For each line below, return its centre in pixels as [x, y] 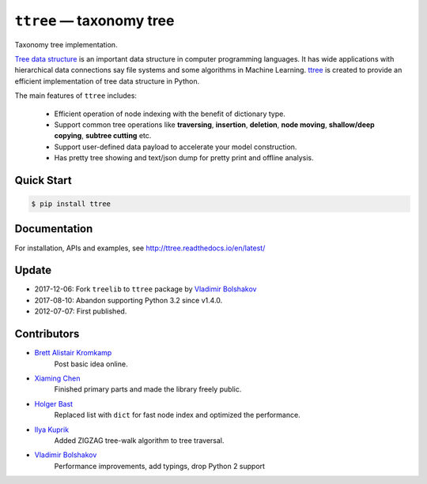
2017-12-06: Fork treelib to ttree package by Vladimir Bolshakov [145, 289]
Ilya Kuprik [52, 430]
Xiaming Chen [57, 378]
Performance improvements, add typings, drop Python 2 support [159, 466]
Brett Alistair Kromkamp [73, 353]
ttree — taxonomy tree [94, 21]
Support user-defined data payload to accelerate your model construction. [176, 147]
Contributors [47, 334]
